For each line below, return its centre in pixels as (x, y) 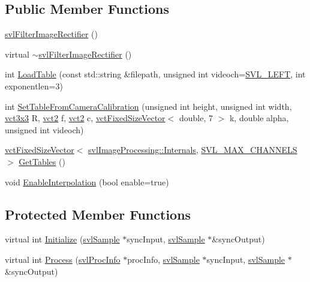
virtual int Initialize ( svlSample (62, 239)
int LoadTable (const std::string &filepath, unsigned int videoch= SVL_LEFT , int (155, 74)
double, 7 (196, 118)
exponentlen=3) (34, 85)
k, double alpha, (259, 118)
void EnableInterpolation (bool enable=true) (87, 181)
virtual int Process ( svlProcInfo (63, 259)
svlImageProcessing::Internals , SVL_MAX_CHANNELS (193, 150)
